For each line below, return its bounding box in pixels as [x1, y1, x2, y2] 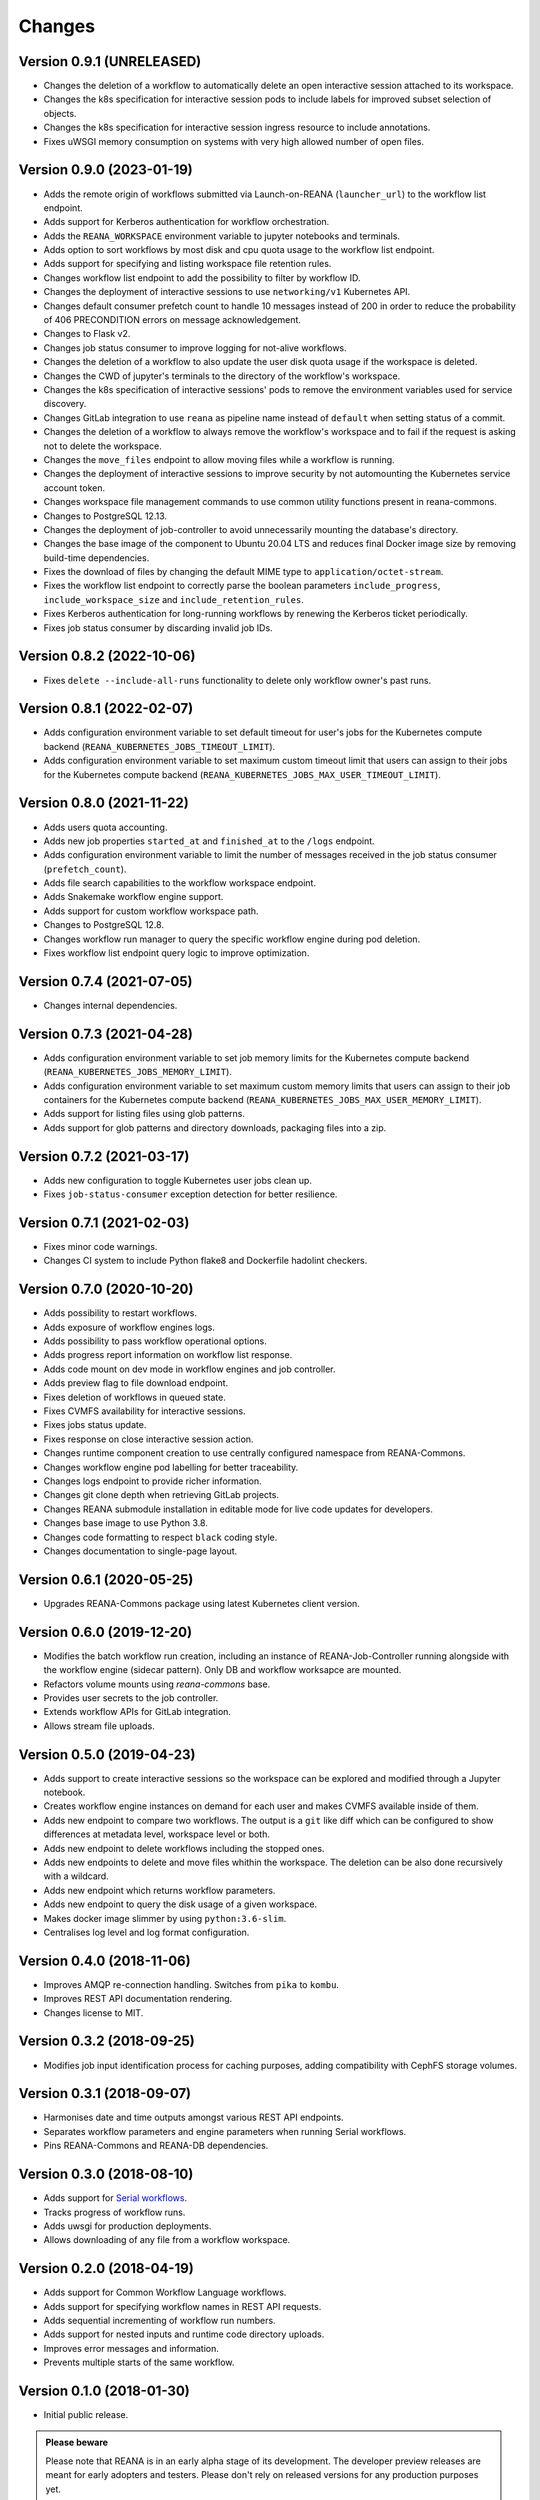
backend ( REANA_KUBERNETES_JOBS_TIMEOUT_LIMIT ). [43, 740, 276, 752]
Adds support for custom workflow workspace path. [43, 905, 259, 917]
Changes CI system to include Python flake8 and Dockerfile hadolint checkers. [43, 1255, 368, 1267]
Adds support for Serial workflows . [43, 2192, 188, 2204]
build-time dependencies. [43, 551, 150, 564]
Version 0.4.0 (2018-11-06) [18, 1952, 191, 1969]
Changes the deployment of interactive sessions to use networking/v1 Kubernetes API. [43, 286, 411, 298]
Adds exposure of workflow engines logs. [43, 1321, 215, 1333]
